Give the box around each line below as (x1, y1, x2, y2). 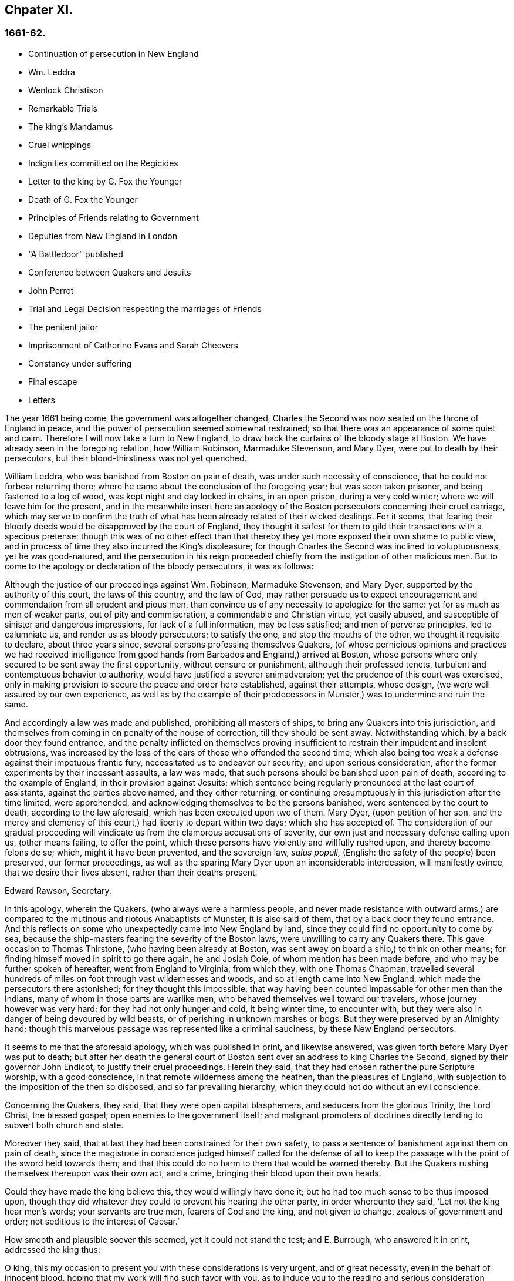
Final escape (28, 376, 77, 387)
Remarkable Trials (28, 103, 97, 113)
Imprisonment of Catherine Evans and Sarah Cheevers (28, 340, 238, 350)
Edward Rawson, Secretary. (5, 885, 111, 896)
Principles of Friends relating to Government (28, 212, 199, 223)
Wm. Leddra (28, 66, 75, 77)
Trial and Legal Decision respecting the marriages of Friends (28, 303, 262, 314)
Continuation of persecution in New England (28, 48, 199, 59)
